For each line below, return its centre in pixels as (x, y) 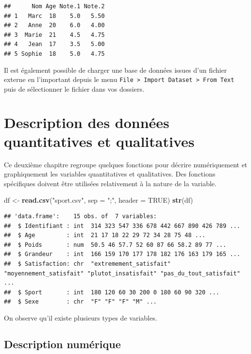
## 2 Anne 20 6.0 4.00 (54, 25)
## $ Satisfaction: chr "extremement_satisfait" (87, 264)
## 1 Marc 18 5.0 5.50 (54, 16)
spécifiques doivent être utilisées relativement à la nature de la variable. (110, 183)
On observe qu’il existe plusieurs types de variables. (81, 318)
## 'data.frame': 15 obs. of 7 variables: (80, 217)
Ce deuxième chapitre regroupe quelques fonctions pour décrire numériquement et (126, 164)
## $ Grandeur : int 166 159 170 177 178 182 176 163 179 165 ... (122, 254)
